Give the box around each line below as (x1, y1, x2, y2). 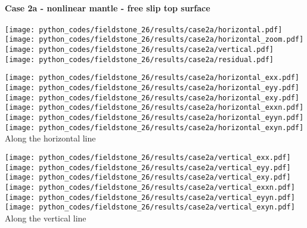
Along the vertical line (5, 211, 86, 224)
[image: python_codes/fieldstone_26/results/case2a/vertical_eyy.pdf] (5, 163, 291, 172)
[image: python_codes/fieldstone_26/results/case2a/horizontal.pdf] (5, 25, 283, 34)
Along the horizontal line (5, 132, 96, 144)
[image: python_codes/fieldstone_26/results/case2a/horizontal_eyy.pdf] (5, 84, 299, 93)
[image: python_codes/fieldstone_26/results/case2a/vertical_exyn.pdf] (5, 203, 295, 212)
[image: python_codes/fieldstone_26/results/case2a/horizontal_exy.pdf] (5, 93, 299, 102)
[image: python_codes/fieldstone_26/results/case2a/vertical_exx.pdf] (5, 153, 291, 162)
